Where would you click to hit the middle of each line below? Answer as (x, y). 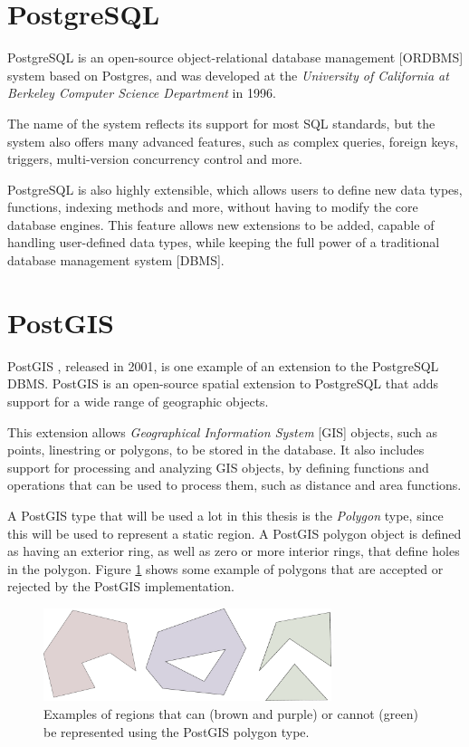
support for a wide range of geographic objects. (138, 401)
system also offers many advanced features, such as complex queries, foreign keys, (233, 141)
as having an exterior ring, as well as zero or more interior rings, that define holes (234, 551)
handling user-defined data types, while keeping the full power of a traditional (224, 242)
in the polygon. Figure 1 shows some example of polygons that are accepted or (225, 568)
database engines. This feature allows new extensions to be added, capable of (221, 224)
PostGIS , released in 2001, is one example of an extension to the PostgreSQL (223, 365)
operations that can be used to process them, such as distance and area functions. (234, 485)
